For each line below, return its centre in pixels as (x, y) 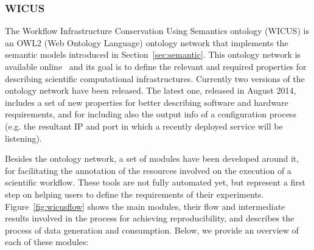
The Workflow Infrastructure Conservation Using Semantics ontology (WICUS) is (157, 31)
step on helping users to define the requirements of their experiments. (134, 194)
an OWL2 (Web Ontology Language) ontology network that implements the (147, 42)
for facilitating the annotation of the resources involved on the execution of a (148, 170)
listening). (23, 138)
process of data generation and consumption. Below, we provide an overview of (152, 230)
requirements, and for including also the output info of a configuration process (151, 114)
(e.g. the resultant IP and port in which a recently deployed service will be (144, 126)
